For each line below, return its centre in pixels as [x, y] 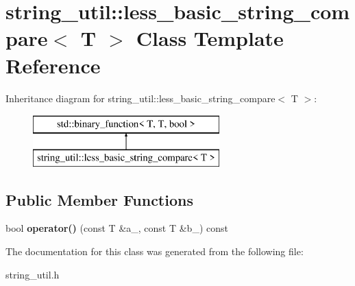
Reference [53, 65]
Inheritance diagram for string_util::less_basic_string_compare [140, 98]
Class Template [210, 38]
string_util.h [33, 274]
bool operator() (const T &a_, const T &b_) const [117, 228]
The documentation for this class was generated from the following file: [155, 251]
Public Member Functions [99, 199]
